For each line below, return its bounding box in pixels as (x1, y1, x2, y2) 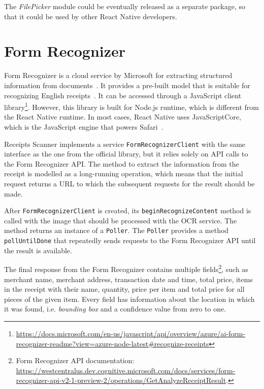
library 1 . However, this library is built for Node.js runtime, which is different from (4, 100, 259, 112)
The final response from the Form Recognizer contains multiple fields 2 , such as (4, 262, 248, 274)
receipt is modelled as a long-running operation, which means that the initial (4, 168, 243, 179)
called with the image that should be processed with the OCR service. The (4, 215, 237, 225)
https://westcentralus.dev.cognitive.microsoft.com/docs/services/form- (16, 365, 236, 375)
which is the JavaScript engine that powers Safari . (4, 121, 163, 132)
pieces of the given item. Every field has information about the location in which (4, 293, 255, 304)
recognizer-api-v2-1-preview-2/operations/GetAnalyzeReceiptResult (16, 375, 226, 385)
